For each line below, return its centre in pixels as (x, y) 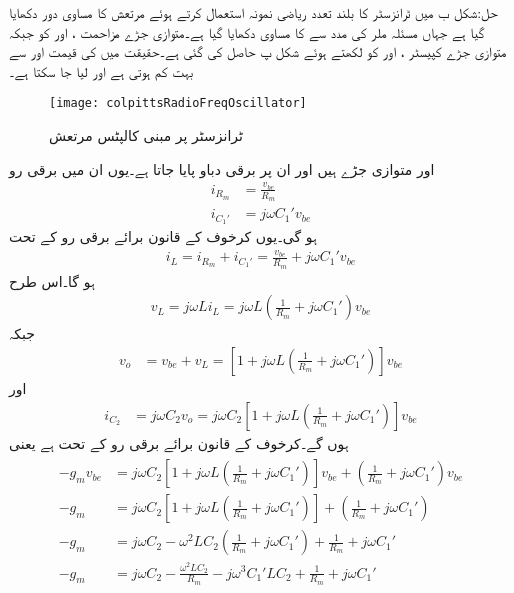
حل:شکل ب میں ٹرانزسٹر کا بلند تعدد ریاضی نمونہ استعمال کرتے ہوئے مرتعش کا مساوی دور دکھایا (253, 12)
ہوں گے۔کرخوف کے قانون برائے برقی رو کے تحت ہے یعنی (179, 442)
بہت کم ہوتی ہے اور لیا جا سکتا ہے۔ (101, 70)
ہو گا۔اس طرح (52, 280)
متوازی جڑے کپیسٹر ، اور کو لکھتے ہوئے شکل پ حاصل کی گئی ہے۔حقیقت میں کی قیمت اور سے (258, 51)
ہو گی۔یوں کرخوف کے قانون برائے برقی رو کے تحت (163, 236)
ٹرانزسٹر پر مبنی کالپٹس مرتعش (146, 135)
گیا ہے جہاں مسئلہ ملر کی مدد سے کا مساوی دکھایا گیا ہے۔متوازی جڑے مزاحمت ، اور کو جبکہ (247, 31)
